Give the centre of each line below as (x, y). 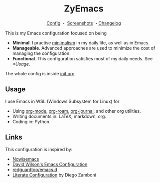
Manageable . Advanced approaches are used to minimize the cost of (84, 48)
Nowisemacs (26, 159)
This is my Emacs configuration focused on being (56, 33)
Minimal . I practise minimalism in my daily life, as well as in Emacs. (81, 42)
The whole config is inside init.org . (41, 73)
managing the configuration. (41, 53)
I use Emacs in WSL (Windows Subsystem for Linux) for (62, 101)
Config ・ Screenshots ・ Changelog (84, 23)
